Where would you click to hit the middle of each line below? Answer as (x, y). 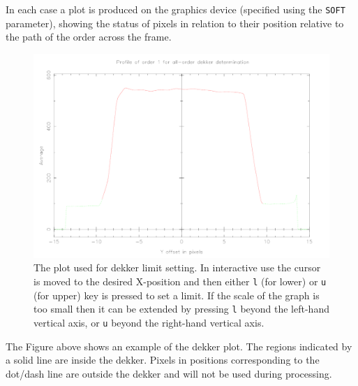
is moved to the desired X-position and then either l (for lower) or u (180, 281)
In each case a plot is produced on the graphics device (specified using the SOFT (176, 9)
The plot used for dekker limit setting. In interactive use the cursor (177, 267)
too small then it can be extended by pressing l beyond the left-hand (181, 309)
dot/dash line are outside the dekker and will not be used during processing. (169, 373)
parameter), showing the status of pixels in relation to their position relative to (175, 23)
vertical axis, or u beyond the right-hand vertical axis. (149, 322)
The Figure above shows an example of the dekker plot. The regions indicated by (179, 346)
